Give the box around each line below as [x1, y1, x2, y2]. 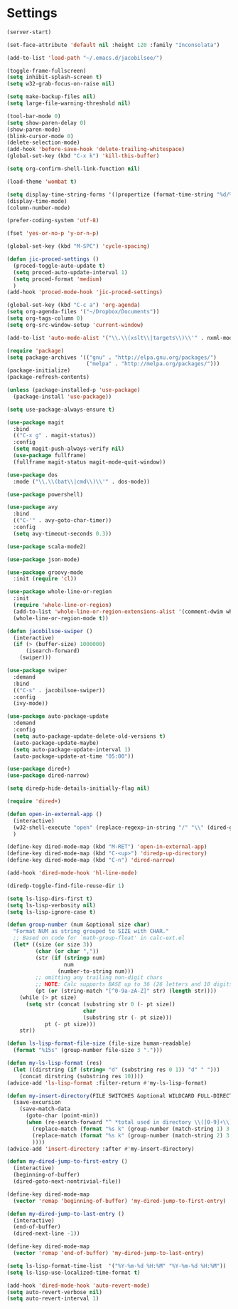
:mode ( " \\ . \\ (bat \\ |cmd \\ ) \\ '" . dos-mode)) [13, 478, 151, 485]
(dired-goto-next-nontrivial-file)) [13, 1178, 121, 1185]
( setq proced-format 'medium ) [13, 276, 102, 283]
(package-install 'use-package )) [13, 393, 112, 400]
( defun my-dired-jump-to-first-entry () [6, 1158, 129, 1165]
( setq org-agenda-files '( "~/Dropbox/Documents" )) [6, 308, 160, 315]
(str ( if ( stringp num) [35, 954, 106, 961]
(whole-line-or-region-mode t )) [13, 615, 109, 622]
